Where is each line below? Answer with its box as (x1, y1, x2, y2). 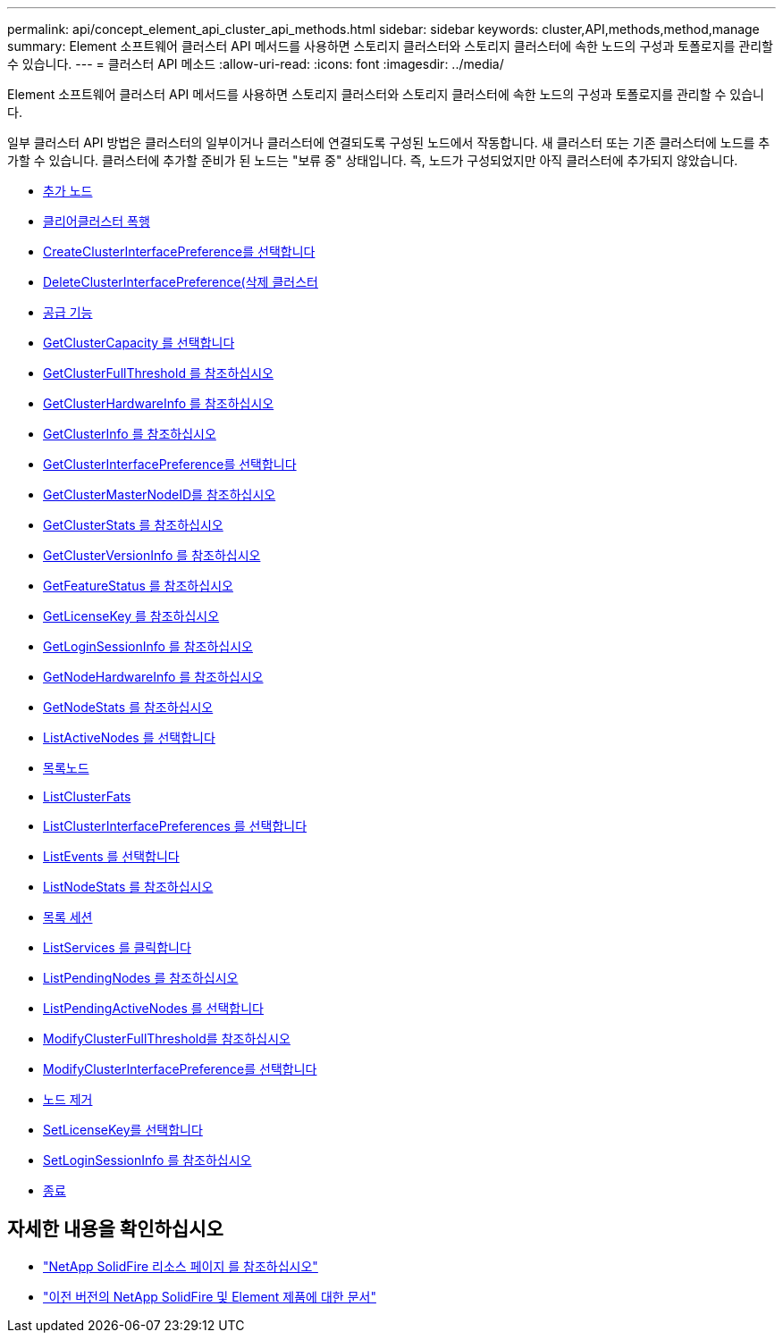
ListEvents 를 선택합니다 (43, 849, 180, 864)
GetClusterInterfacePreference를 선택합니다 (43, 456, 297, 472)
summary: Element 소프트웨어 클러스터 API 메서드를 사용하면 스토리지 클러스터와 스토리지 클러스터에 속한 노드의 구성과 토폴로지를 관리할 (7, 38, 773, 54)
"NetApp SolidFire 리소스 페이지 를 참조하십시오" (43, 1258, 318, 1274)
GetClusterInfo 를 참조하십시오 (43, 426, 216, 441)
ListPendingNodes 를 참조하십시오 (43, 970, 239, 985)
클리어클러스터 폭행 (43, 214, 150, 229)
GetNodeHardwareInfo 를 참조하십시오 (43, 669, 264, 684)
